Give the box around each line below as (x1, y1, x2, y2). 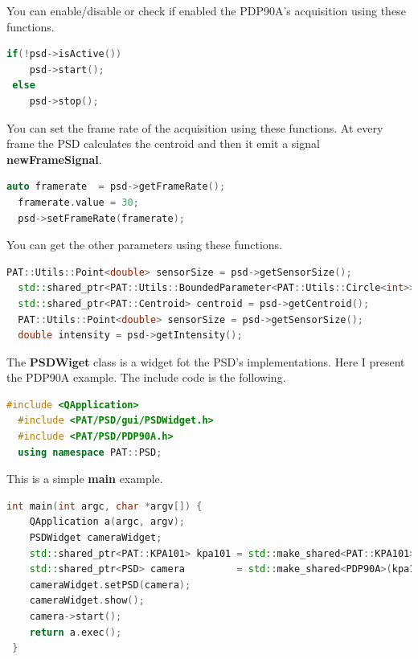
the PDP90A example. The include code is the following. (6, 369, 286, 386)
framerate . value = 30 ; (18, 196, 139, 208)
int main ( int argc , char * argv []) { (6, 500, 203, 512)
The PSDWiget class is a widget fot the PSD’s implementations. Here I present (6, 353, 405, 370)
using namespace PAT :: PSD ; (18, 446, 162, 458)
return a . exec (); (29, 626, 122, 638)
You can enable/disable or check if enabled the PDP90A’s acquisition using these (6, 2, 406, 18)
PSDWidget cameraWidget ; (29, 532, 162, 544)
